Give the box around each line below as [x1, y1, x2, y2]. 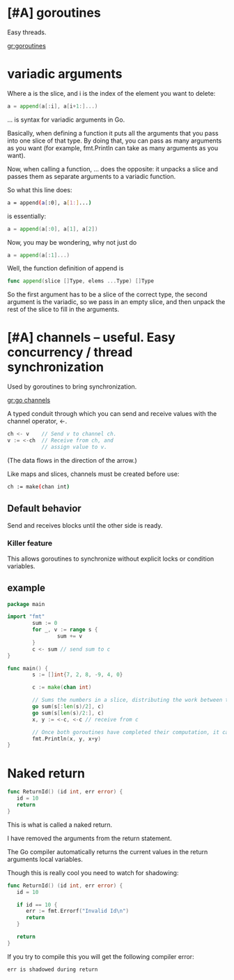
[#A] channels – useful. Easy [7, 330, 175, 345]
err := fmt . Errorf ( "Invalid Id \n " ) [25, 907, 130, 915]
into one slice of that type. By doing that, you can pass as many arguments [7, 136, 222, 145]
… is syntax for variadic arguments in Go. [7, 115, 125, 124]
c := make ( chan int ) [32, 684, 92, 691]
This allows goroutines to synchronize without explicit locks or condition [7, 554, 214, 563]
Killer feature [7, 538, 53, 548]
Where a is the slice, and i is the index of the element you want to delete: [7, 89, 216, 97]
